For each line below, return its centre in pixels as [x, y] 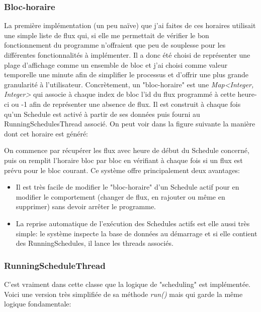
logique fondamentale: [38, 304]
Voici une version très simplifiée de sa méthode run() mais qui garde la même [123, 294]
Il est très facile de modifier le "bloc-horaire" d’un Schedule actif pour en [127, 187]
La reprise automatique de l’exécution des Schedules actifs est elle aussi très [133, 223]
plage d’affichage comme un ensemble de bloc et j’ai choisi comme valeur [116, 64]
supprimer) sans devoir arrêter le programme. [86, 206]
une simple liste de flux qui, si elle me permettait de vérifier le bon [107, 35]
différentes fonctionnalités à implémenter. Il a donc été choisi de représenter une [127, 55]
